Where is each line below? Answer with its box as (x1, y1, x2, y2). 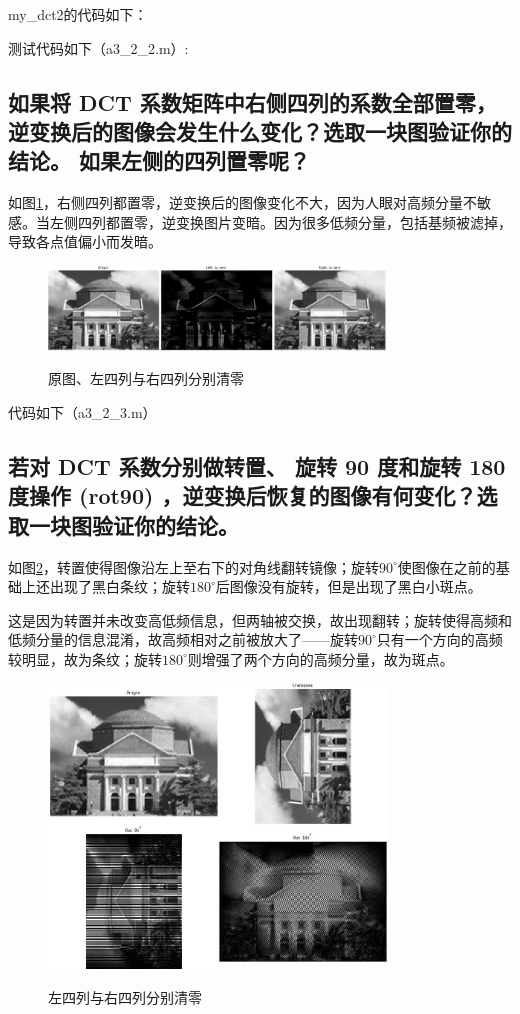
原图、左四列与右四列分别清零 (48, 368, 244, 389)
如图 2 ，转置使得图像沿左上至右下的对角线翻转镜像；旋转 (8, 556, 379, 577)
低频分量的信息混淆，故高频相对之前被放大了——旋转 (8, 629, 358, 650)
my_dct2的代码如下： (8, 4, 148, 24)
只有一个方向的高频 (376, 629, 503, 650)
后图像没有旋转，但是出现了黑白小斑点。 (215, 576, 482, 597)
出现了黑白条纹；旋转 (49, 576, 190, 597)
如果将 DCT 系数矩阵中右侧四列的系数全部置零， (8, 86, 497, 117)
